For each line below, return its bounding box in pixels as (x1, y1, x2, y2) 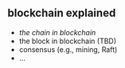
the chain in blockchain (18, 27, 96, 37)
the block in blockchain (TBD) (18, 36, 117, 46)
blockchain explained (7, 6, 116, 20)
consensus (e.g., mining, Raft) (18, 44, 118, 54)
